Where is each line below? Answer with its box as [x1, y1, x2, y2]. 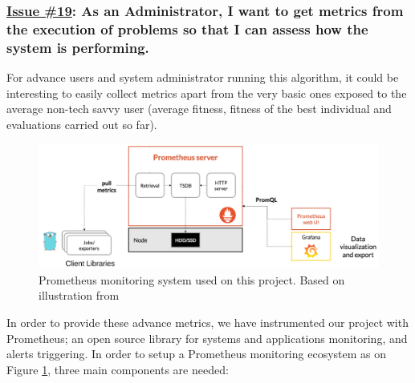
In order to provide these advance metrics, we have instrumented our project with [6, 313, 409, 330]
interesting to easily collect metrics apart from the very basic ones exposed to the [6, 84, 407, 101]
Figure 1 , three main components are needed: [6, 361, 229, 377]
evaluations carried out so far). [6, 115, 157, 132]
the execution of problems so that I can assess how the [6, 18, 368, 38]
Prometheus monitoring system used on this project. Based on [39, 271, 345, 288]
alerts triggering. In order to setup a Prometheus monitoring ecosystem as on [6, 345, 387, 362]
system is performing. [6, 37, 149, 57]
